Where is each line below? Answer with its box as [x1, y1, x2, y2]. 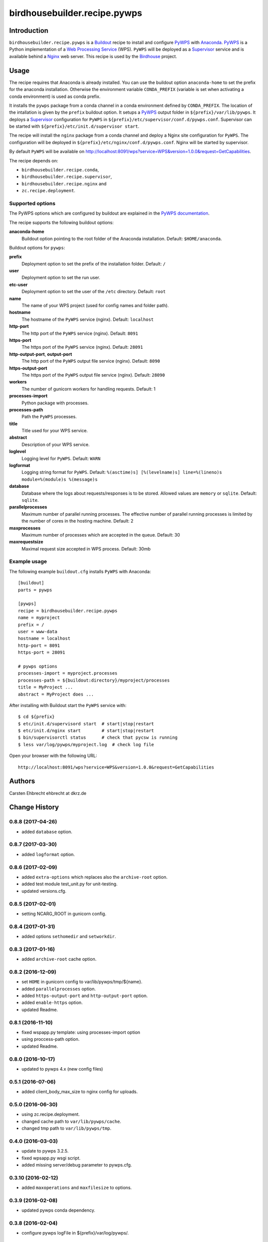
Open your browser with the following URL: [9, 753, 97, 759]
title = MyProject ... [18, 685, 73, 690]
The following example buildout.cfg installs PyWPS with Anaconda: [9, 568, 151, 574]
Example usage [9, 558, 47, 565]
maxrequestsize [9, 539, 44, 545]
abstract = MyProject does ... [18, 691, 94, 697]
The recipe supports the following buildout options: [9, 219, 114, 226]
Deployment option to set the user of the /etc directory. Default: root [21, 289, 166, 295]
